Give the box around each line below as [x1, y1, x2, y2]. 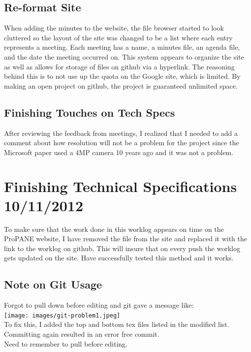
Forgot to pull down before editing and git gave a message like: [4, 300, 194, 310]
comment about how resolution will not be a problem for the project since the [4, 137, 239, 148]
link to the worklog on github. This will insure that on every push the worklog [4, 243, 240, 253]
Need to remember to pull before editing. [4, 338, 127, 349]
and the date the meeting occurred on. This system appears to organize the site [4, 51, 244, 62]
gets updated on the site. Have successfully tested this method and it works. [4, 253, 234, 263]
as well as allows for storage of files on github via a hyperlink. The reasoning [4, 61, 235, 71]
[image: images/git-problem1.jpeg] [4, 312, 121, 319]
